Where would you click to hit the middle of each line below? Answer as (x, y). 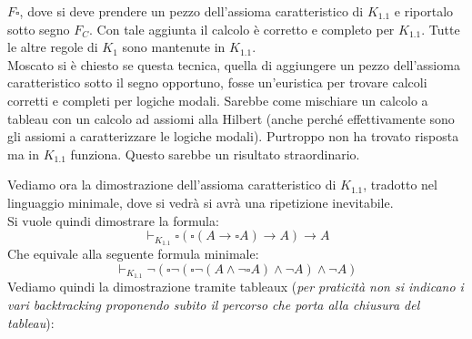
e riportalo (424, 11)
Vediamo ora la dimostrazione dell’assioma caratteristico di (172, 185)
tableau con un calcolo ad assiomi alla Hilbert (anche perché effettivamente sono (231, 118)
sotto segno (39, 29)
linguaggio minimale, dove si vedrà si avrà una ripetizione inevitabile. (201, 202)
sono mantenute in (174, 47)
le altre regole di (53, 47)
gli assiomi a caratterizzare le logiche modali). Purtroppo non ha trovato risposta (233, 136)
